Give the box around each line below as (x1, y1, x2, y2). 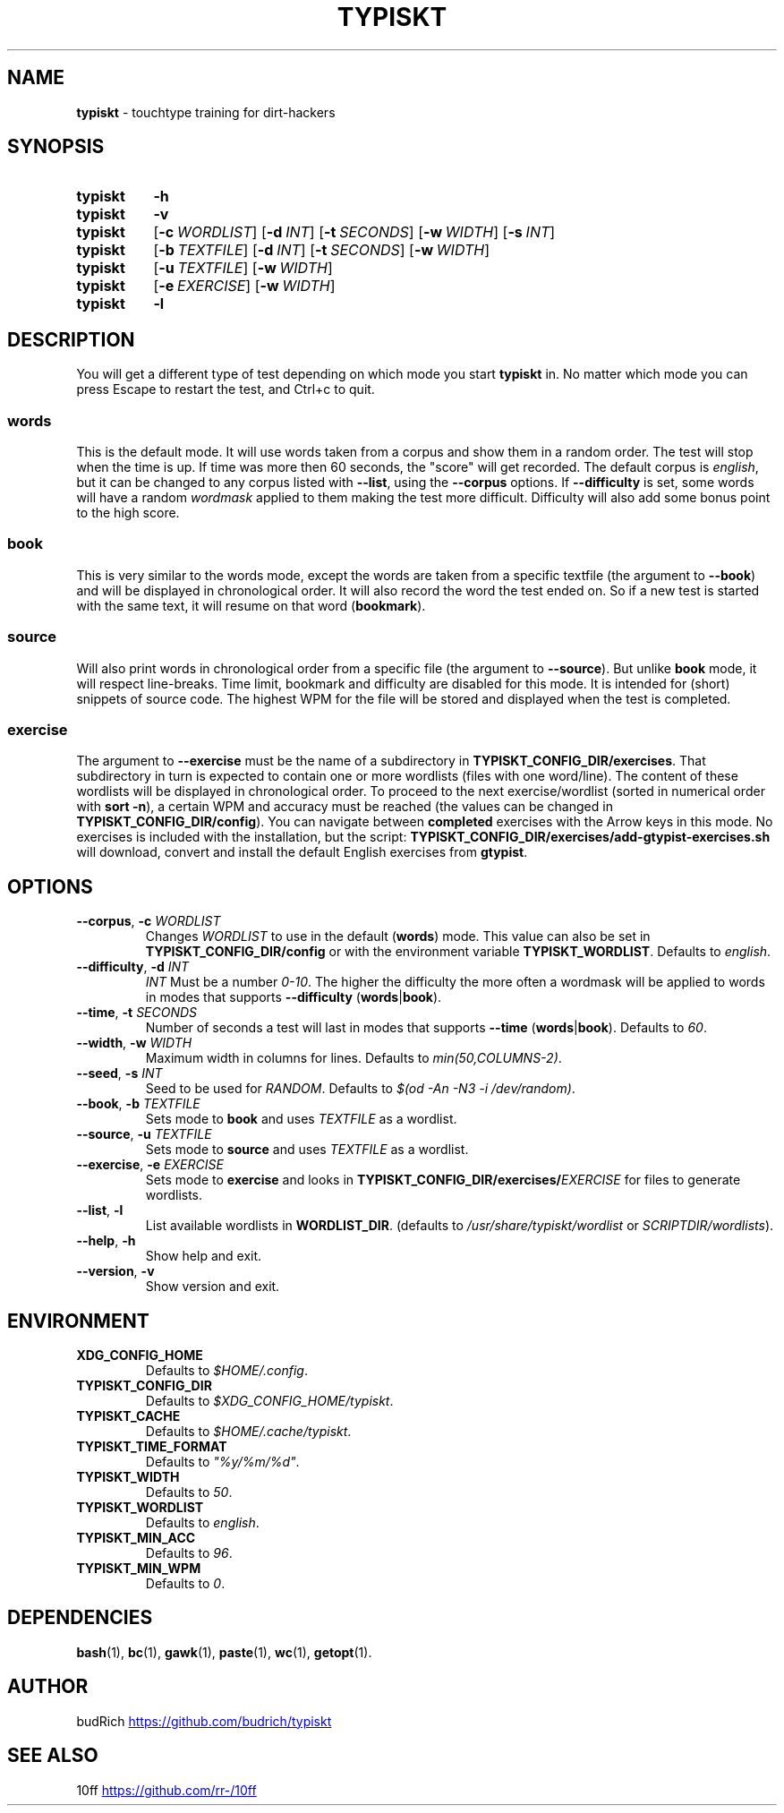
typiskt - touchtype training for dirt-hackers (76, 104, 336, 120)
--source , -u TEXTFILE (76, 1126, 212, 1142)
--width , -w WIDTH (76, 1035, 192, 1051)
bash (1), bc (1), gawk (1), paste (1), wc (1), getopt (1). (76, 1644, 372, 1660)
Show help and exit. (145, 1248, 262, 1264)
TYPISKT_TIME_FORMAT (76, 1438, 227, 1454)
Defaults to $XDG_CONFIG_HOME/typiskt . (145, 1392, 394, 1408)
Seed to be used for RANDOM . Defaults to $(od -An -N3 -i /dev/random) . (145, 1081, 575, 1097)
